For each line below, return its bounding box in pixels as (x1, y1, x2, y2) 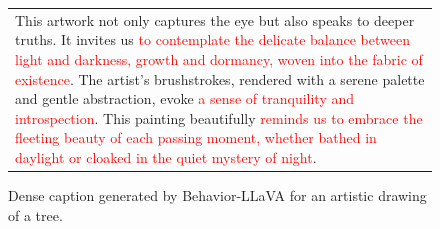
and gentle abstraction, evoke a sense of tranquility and (15, 88, 355, 109)
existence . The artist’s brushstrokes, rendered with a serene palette (15, 68, 425, 89)
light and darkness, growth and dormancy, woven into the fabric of (15, 48, 423, 69)
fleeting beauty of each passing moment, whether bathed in (15, 127, 377, 148)
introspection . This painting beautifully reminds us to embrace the (15, 107, 423, 128)
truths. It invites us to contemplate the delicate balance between (15, 29, 410, 50)
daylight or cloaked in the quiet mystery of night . (15, 146, 317, 167)
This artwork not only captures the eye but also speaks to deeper (15, 9, 415, 30)
